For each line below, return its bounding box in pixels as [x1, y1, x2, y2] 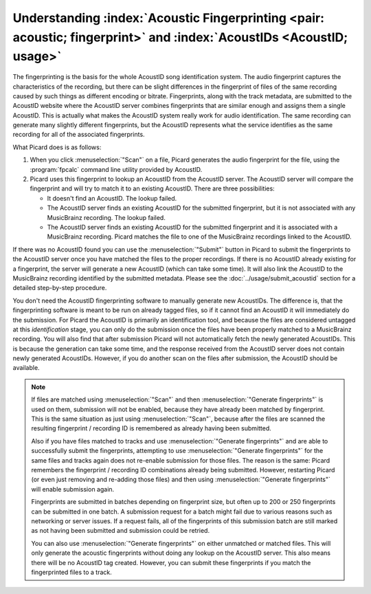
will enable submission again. [31, 485, 115, 493]
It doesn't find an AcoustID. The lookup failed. [47, 194, 177, 202]
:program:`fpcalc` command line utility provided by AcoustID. [30, 165, 203, 173]
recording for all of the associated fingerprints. [12, 131, 145, 139]
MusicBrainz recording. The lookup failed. [47, 213, 166, 221]
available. [12, 364, 41, 372]
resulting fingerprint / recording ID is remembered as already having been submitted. [31, 424, 271, 432]
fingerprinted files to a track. [31, 568, 113, 576]
